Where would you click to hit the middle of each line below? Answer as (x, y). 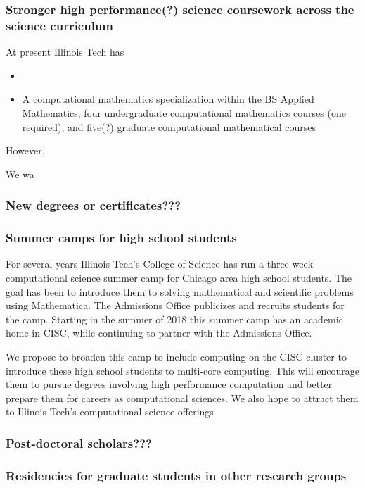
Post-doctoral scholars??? (79, 443)
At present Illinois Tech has (65, 52)
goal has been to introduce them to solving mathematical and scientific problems (180, 291)
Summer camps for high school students (121, 238)
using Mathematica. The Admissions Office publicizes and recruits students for (175, 305)
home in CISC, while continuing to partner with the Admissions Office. (159, 333)
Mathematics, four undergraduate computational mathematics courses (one (184, 112)
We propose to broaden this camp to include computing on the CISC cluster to (176, 356)
